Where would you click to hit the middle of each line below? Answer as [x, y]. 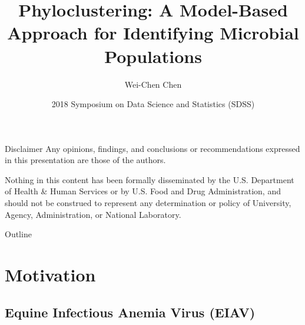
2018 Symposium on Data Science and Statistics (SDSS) [153, 104]
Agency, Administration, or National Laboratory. [93, 214]
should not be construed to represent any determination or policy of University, [148, 203]
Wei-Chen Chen [153, 84]
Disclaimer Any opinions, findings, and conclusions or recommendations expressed [152, 148]
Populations [153, 56]
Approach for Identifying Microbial [153, 33]
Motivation [50, 275]
